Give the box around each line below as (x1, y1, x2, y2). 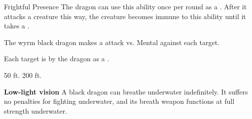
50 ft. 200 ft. (4, 70, 42, 80)
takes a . (4, 21, 30, 31)
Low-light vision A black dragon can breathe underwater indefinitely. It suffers (4, 86, 248, 96)
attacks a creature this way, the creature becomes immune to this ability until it (4, 11, 246, 21)
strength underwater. (4, 105, 68, 116)
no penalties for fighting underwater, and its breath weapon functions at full (4, 96, 235, 106)
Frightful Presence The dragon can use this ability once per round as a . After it (4, 1, 247, 11)
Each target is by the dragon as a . (4, 53, 109, 64)
